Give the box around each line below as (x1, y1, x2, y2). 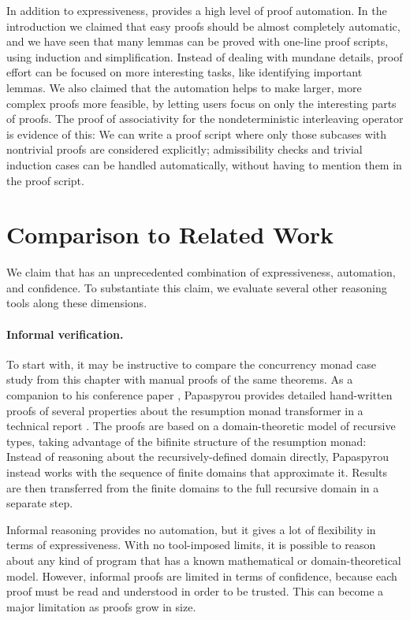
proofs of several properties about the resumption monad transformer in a (6, 402, 363, 418)
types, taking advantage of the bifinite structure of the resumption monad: (6, 433, 367, 449)
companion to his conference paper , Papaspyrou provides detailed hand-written (6, 387, 393, 403)
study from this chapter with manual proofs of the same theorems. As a (6, 371, 353, 388)
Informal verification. (6, 325, 124, 342)
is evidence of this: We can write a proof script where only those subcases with (6, 125, 387, 142)
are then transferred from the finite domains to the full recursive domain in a (6, 479, 379, 496)
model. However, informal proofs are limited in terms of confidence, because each (6, 567, 397, 584)
